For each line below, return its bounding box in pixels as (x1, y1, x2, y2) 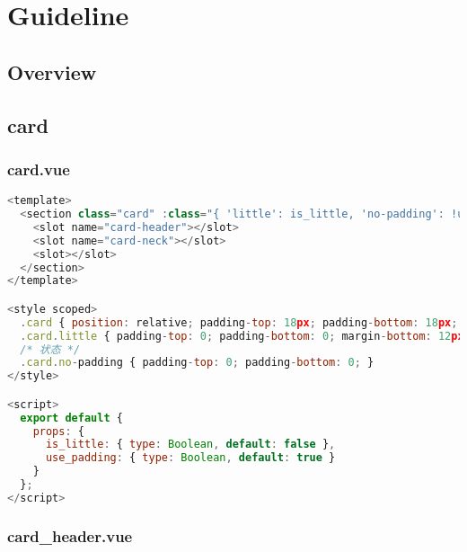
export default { (20, 411, 123, 424)
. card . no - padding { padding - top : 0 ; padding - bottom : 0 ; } (20, 356, 374, 369)
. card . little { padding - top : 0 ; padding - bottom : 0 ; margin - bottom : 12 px (20, 329, 464, 343)
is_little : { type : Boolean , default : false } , (45, 438, 336, 451)
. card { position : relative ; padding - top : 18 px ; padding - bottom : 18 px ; (20, 316, 458, 329)
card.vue (7, 157, 70, 180)
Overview (7, 58, 97, 85)
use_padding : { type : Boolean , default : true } (45, 451, 336, 465)
